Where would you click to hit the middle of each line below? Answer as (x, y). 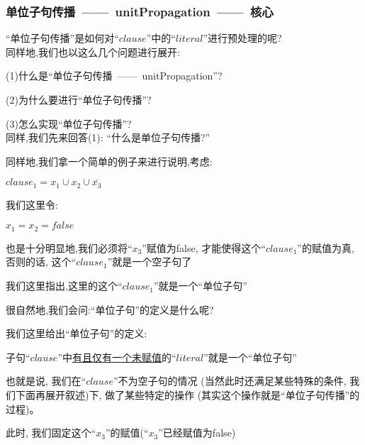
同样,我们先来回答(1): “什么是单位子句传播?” (108, 137)
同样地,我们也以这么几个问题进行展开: (93, 51)
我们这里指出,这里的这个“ (64, 286)
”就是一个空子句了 (150, 262)
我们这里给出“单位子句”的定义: (77, 333)
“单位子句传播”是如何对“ (62, 38)
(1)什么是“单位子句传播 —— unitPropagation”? (114, 76)
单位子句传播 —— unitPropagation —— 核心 (140, 11)
